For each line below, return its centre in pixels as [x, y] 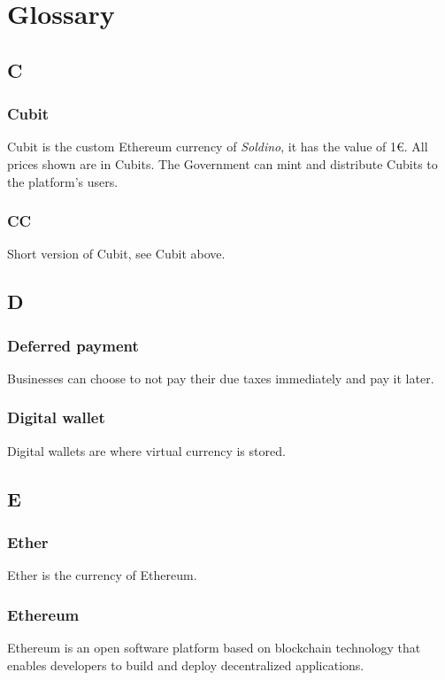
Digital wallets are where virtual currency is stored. [146, 450]
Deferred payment [73, 345]
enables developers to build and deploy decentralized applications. [186, 665]
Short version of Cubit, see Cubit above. [116, 254]
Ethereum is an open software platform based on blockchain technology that [214, 648]
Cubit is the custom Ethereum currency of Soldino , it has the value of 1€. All [218, 147]
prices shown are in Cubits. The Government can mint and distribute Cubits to [222, 163]
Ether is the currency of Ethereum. [102, 575]
